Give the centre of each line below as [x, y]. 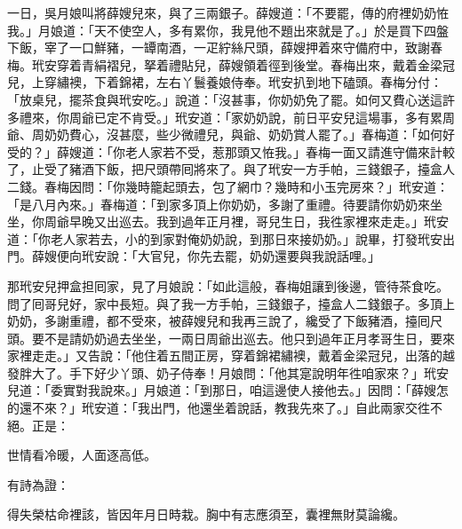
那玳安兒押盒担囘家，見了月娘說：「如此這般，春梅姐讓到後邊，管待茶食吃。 [228, 285]
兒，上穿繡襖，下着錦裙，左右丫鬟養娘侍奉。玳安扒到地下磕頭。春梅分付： [225, 82]
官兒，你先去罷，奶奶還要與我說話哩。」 [265, 256]
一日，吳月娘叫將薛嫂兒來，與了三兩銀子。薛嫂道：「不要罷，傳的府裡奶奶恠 [228, 12]
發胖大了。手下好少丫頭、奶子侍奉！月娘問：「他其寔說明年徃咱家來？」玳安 [228, 372]
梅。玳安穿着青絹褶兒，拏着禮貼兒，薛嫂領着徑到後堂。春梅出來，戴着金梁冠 [231, 64]
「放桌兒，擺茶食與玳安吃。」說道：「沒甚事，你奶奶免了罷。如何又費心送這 [225, 99]
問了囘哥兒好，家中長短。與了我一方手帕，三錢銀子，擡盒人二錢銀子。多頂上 [231, 303]
